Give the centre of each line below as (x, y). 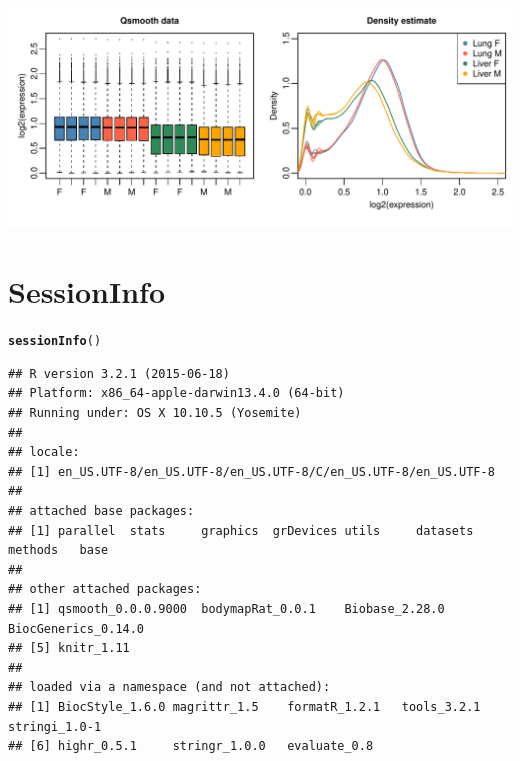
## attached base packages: (101, 511)
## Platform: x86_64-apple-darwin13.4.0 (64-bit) (176, 393)
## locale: (44, 452)
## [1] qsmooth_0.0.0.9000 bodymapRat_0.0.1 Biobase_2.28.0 (226, 609)
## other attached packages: (105, 589)
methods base (58, 550)
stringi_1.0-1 (55, 726)
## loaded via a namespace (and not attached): (169, 687)
